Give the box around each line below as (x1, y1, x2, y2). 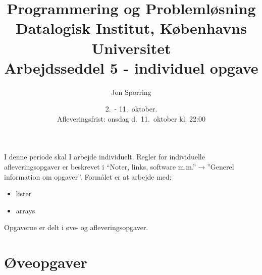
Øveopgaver (4, 252, 87, 272)
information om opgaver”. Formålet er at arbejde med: (4, 171, 172, 182)
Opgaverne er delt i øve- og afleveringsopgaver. (4, 222, 148, 233)
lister (16, 188, 32, 199)
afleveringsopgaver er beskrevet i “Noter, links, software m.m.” (4, 161, 196, 172)
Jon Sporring (111, 86, 151, 97)
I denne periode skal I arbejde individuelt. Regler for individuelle (4, 151, 205, 162)
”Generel (207, 161, 234, 172)
